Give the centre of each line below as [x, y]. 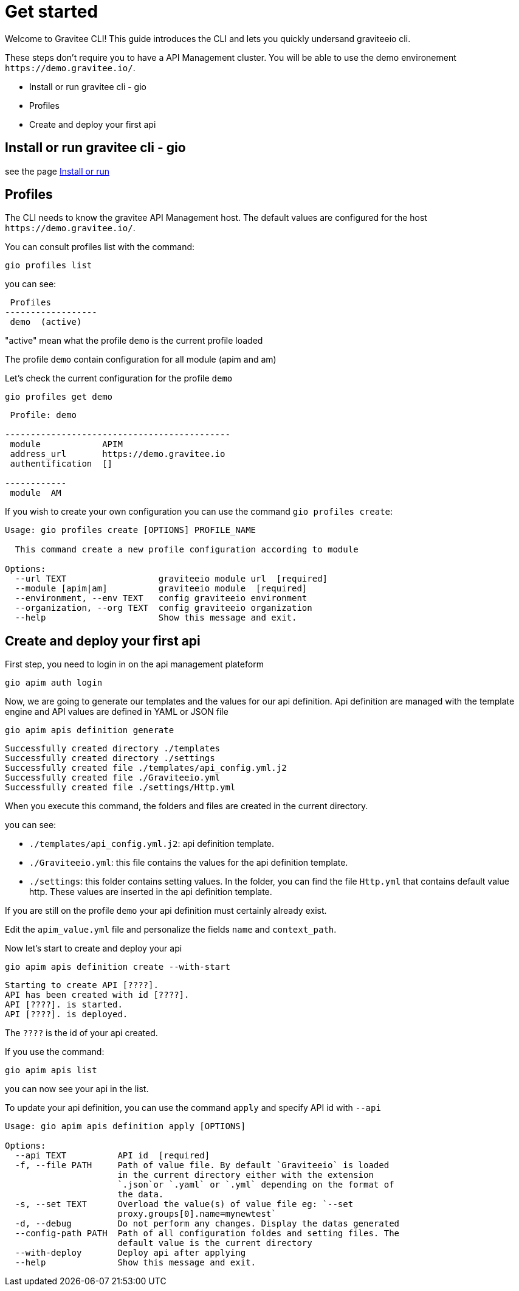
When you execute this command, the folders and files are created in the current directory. [187, 806]
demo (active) [46, 322]
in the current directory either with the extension [246, 1175]
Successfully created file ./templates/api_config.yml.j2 [146, 768]
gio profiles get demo [59, 397]
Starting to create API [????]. [82, 985]
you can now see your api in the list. [77, 1089]
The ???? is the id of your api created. [81, 1033]
